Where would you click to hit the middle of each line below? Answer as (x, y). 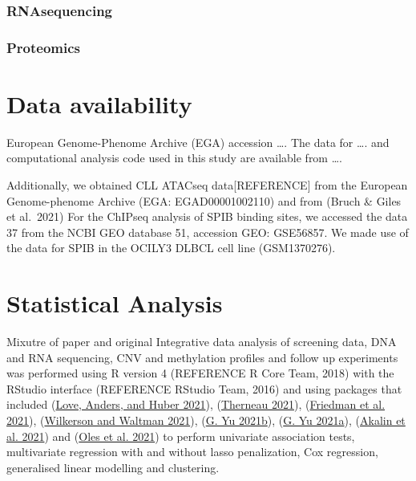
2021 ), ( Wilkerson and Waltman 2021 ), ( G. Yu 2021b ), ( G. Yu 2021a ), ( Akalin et (206, 420)
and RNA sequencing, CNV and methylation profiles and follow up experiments (202, 357)
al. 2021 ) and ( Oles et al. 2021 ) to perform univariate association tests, (181, 436)
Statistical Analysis (115, 303)
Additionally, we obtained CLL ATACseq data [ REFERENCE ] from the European (207, 185)
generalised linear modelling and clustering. (113, 467)
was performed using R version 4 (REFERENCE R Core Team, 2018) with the (200, 373)
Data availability (99, 103)
